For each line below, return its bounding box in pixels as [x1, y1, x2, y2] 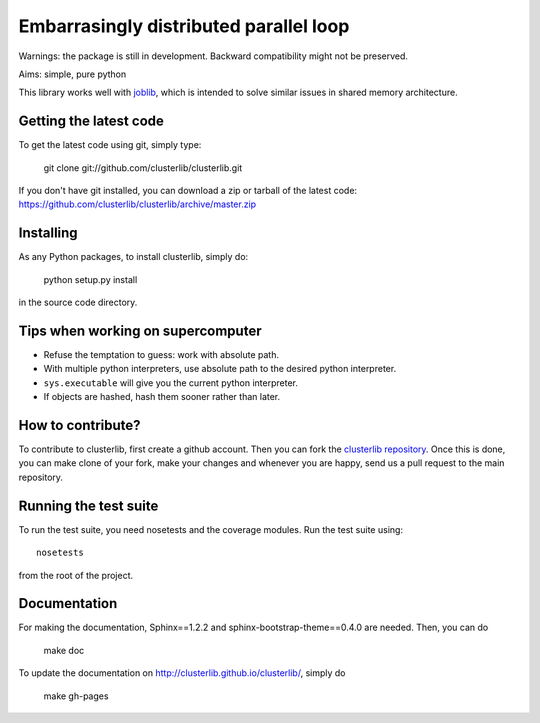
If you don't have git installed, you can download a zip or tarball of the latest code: [18, 185, 358, 197]
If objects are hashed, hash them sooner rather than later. [43, 391, 281, 403]
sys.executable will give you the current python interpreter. [43, 376, 299, 389]
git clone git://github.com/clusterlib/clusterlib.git [43, 161, 243, 174]
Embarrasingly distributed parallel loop [18, 15, 350, 37]
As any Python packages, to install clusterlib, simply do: [18, 251, 249, 263]
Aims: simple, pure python [18, 68, 127, 80]
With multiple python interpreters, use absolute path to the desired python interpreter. [43, 363, 397, 375]
